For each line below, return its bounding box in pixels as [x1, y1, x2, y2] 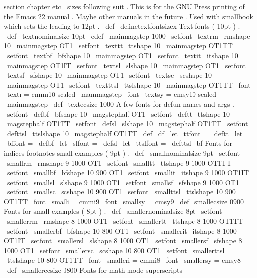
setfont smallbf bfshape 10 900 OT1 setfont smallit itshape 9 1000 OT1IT [7, 167, 249, 178]
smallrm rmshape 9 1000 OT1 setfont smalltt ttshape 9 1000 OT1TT [7, 157, 232, 168]
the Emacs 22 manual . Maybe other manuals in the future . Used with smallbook [4, 11, 253, 21]
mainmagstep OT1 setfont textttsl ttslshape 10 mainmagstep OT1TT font [7, 79, 251, 90]
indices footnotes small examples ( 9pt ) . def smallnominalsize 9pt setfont [4, 147, 240, 158]
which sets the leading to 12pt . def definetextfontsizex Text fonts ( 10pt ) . [4, 21, 240, 31]
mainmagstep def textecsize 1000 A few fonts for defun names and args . [7, 98, 234, 109]
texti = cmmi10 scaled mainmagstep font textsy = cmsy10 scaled [7, 89, 217, 99]
